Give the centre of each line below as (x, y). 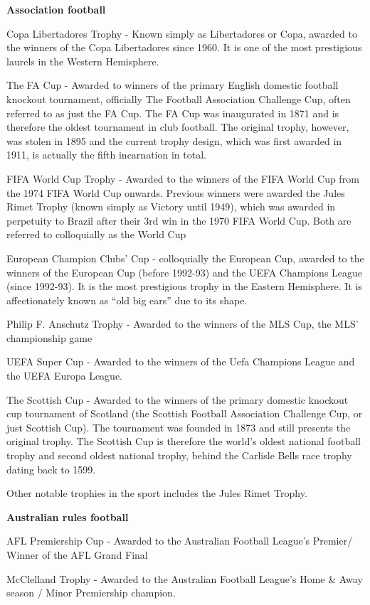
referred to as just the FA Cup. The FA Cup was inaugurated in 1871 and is (173, 113)
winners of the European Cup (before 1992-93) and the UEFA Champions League (185, 272)
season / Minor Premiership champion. (91, 593)
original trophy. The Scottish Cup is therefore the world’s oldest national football (184, 441)
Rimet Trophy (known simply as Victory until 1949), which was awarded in (171, 207)
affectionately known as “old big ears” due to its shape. (127, 300)
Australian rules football (68, 516)
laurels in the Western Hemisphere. (83, 61)
